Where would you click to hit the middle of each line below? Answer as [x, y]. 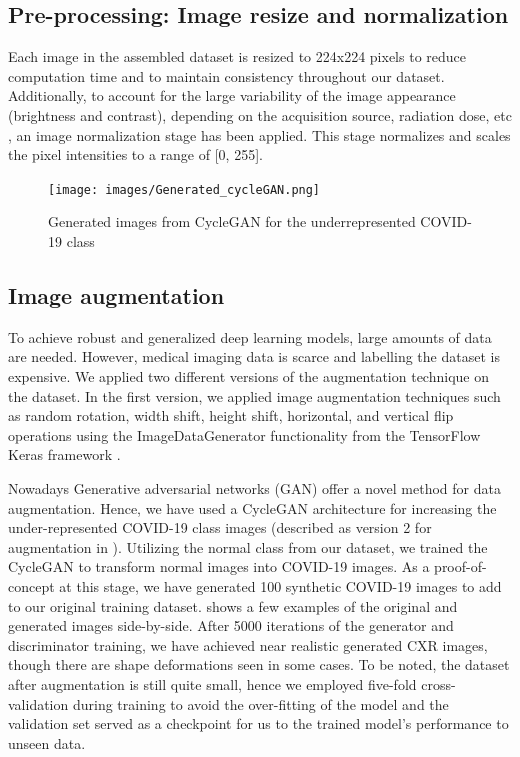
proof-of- [460, 566]
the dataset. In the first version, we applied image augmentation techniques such [254, 395]
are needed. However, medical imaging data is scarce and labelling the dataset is [254, 356]
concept [31, 585]
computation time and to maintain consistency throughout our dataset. [226, 75]
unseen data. [47, 742]
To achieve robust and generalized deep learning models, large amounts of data [250, 336]
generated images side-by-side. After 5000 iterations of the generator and [231, 625]
